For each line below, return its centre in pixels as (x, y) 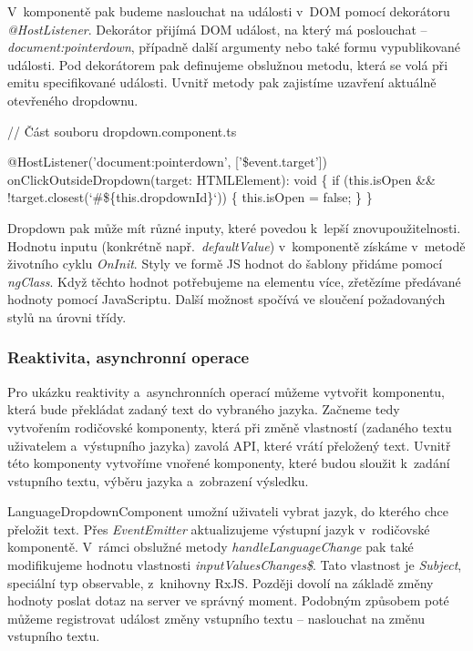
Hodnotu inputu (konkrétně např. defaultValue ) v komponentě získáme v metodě (236, 245)
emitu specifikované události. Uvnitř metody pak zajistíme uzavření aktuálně (222, 82)
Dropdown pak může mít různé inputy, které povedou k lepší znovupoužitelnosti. (234, 227)
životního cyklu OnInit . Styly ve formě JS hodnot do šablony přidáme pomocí (225, 264)
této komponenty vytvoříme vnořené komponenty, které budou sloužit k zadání (229, 463)
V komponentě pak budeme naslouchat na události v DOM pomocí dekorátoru (229, 11)
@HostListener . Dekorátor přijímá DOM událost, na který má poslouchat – (217, 29)
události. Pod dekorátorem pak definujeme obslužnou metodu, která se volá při (228, 64)
